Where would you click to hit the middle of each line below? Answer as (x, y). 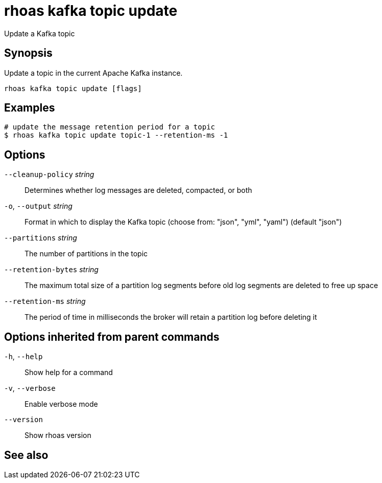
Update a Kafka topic (40, 33)
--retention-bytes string (51, 270)
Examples (30, 108)
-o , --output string (38, 206)
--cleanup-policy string (49, 174)
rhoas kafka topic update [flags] (73, 88)
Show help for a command (69, 372)
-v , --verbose (30, 388)
